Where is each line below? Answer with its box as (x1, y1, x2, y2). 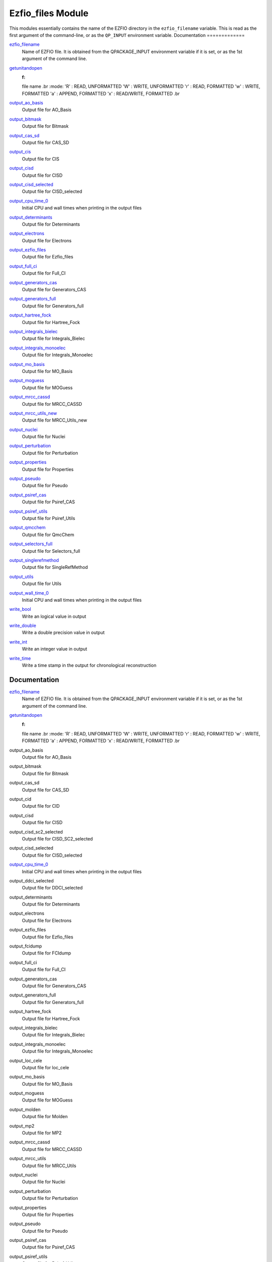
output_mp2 (9, 1123, 35, 1129)
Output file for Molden (22, 1114, 68, 1120)
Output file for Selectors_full (22, 548, 81, 554)
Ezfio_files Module (9, 8, 89, 19)
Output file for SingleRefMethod (22, 564, 88, 570)
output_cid (9, 796, 32, 802)
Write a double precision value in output (22, 629, 105, 636)
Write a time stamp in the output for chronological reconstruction (22, 662, 157, 668)
